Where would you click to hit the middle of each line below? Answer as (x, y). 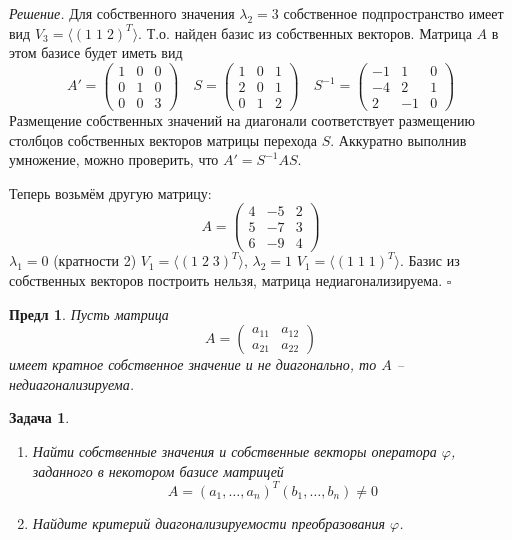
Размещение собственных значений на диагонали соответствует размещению (242, 119)
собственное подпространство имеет (393, 13)
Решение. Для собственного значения (122, 13)
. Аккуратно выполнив (398, 139)
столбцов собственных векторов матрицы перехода (163, 139)
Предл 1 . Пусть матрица (89, 313)
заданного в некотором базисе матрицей (158, 470)
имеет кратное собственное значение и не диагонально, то (193, 364)
